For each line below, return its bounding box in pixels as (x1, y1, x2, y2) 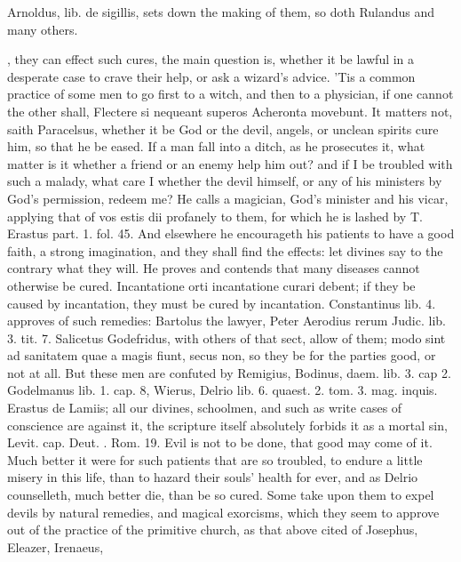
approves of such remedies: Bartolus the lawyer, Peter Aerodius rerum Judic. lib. (7, 311, 446, 330)
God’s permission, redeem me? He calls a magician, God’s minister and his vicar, (7, 189, 449, 207)
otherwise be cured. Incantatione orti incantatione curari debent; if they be (7, 276, 416, 294)
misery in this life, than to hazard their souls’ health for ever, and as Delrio (7, 468, 418, 486)
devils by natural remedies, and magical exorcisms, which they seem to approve (7, 502, 440, 521)
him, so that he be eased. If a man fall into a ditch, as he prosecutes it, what (7, 137, 425, 156)
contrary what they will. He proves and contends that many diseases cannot (7, 259, 420, 277)
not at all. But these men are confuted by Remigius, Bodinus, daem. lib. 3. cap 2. (7, 363, 451, 381)
